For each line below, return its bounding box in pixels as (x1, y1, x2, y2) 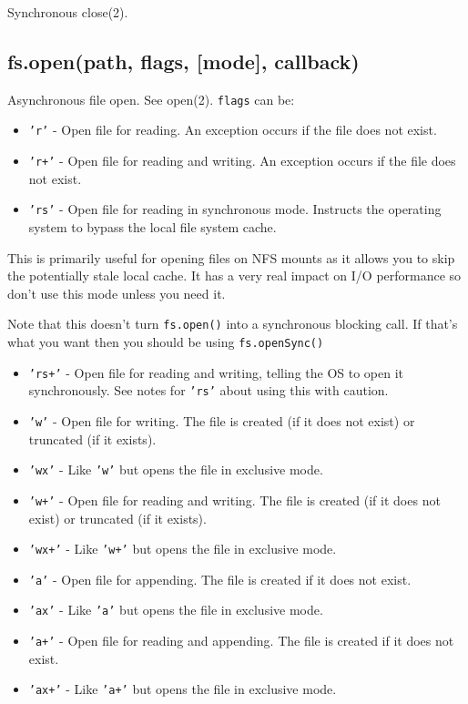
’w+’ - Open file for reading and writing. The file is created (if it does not (28, 490, 441, 509)
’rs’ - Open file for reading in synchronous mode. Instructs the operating (28, 199, 442, 219)
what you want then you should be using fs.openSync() (7, 332, 324, 352)
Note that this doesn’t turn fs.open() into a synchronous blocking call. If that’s (7, 314, 458, 333)
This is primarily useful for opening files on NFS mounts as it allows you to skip (7, 248, 455, 267)
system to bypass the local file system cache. (28, 218, 277, 237)
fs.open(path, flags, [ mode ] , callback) (7, 46, 360, 75)
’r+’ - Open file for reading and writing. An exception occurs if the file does (28, 151, 456, 170)
